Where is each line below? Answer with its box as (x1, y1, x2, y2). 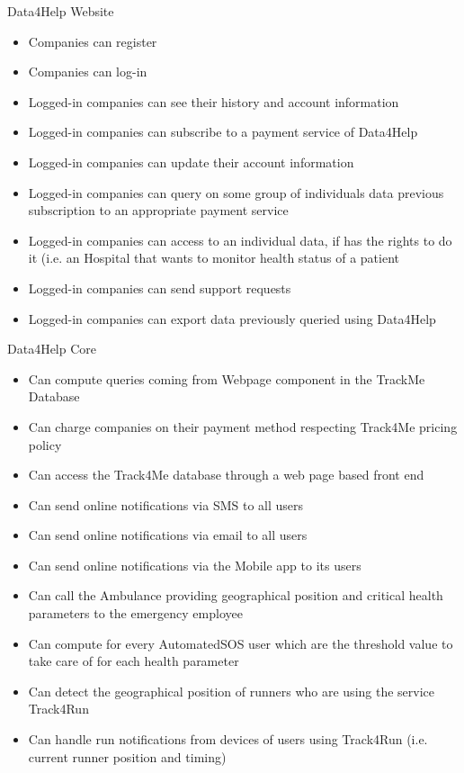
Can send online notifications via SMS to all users (28, 495, 304, 514)
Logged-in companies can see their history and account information (28, 92, 399, 111)
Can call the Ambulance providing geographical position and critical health (28, 586, 443, 605)
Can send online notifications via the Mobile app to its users (28, 555, 361, 574)
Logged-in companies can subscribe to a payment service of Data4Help (28, 122, 418, 141)
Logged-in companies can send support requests (28, 278, 291, 297)
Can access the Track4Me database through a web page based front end (28, 465, 424, 484)
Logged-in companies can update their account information (28, 152, 354, 171)
